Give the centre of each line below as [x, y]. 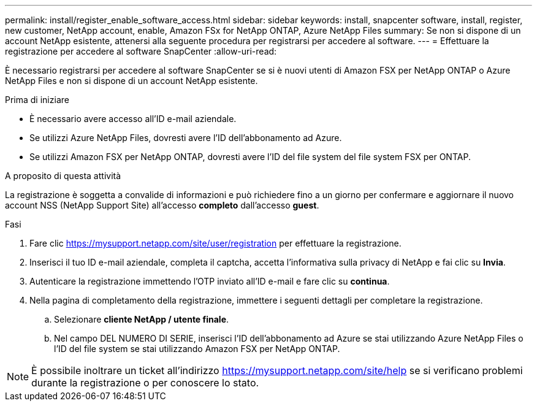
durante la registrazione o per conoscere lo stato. [145, 383]
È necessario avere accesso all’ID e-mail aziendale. [133, 119]
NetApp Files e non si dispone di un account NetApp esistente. [131, 81]
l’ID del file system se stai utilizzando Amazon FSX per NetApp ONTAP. [197, 349]
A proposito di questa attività [63, 176]
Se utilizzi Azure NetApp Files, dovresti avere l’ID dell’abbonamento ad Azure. [186, 138]
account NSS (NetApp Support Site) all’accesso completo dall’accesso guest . [162, 205]
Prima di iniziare [37, 100]
